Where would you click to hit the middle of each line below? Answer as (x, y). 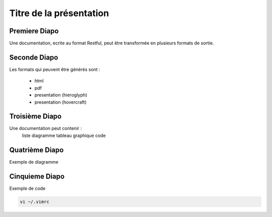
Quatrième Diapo (37, 150)
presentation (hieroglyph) (61, 95)
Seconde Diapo (34, 57)
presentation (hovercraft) (60, 102)
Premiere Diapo (34, 31)
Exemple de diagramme (34, 162)
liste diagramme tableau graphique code (64, 135)
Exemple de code (27, 188)
